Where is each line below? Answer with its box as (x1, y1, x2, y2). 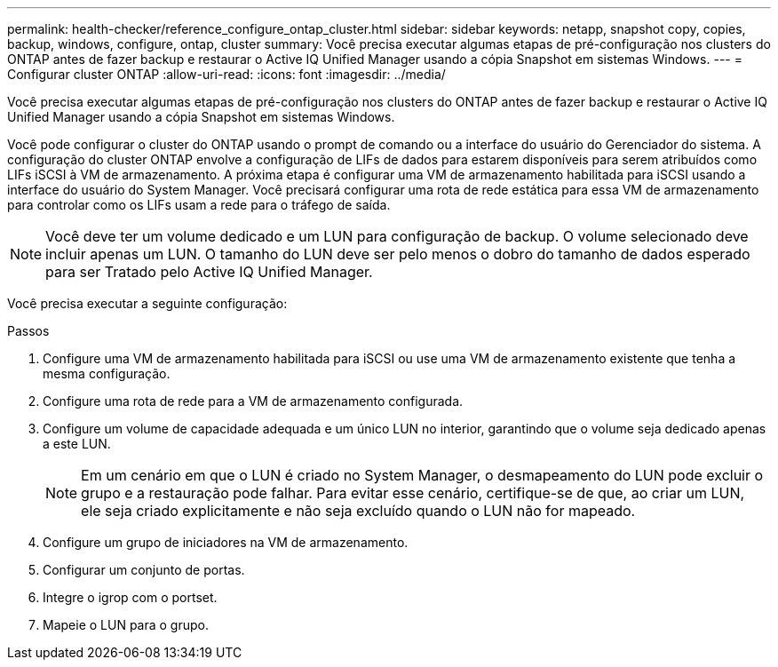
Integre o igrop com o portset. (43, 590, 218, 605)
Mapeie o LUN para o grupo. (43, 617, 209, 632)
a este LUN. (43, 436, 111, 451)
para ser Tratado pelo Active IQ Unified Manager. (45, 263, 373, 281)
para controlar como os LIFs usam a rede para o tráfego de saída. (7, 197, 391, 212)
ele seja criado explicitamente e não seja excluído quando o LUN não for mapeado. (81, 502, 636, 520)
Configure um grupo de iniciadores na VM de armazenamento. (43, 535, 409, 550)
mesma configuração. (43, 366, 171, 381)
